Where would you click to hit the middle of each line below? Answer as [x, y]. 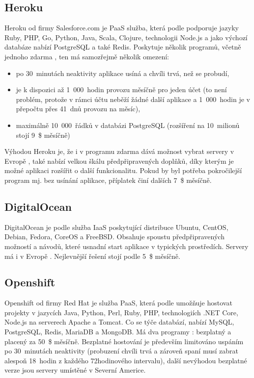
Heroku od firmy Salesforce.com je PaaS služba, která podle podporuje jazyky [122, 28]
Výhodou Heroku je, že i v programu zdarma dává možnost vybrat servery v [119, 151]
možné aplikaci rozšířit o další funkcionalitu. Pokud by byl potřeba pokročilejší [123, 170]
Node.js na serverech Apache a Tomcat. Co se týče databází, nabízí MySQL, [119, 322]
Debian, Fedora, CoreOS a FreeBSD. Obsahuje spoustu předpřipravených [114, 237]
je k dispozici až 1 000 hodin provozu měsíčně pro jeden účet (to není [121, 89]
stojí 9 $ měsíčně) [43, 135]
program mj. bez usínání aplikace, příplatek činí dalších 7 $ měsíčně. [108, 180]
